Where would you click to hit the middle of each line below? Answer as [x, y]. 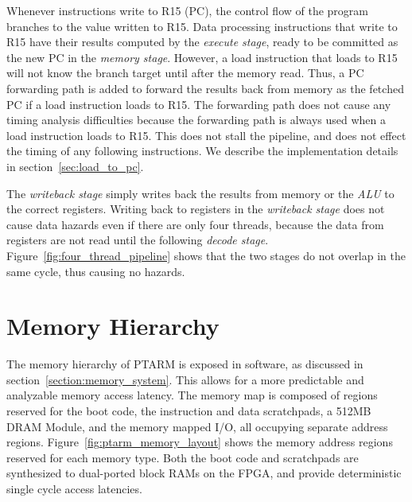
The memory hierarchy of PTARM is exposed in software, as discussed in [185, 364]
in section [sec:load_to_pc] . [75, 166]
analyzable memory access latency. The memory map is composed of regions [192, 395]
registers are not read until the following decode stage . [138, 240]
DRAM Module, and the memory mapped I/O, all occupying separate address [197, 426]
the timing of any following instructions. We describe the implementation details [202, 151]
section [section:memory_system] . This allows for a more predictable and [185, 379]
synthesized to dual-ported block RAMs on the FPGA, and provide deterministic [204, 473]
